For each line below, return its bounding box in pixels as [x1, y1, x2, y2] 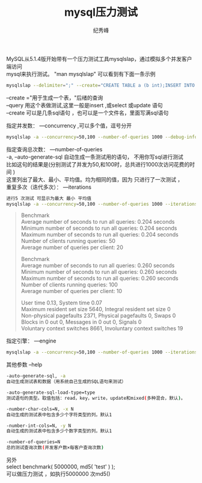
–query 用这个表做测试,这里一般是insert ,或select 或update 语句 [6, 101, 164, 109]
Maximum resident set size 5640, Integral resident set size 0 [20, 306, 171, 313]
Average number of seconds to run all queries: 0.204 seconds [20, 218, 175, 226]
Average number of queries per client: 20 [20, 244, 123, 251]
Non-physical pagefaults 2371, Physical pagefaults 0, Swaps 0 [20, 312, 176, 320]
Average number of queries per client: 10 [20, 288, 122, 295]
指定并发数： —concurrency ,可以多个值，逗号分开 [6, 122, 132, 129]
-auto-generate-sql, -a [6, 373, 66, 379]
